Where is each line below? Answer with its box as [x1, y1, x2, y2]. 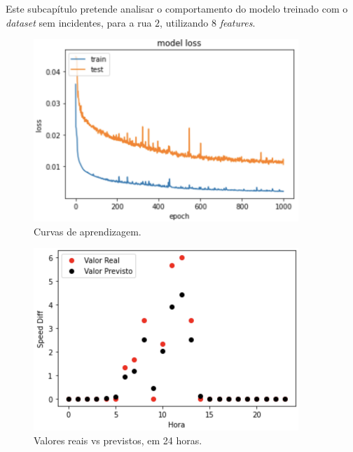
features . [219, 15, 256, 29]
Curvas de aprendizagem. [34, 224, 141, 238]
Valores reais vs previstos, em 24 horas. [34, 433, 202, 448]
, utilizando [160, 15, 209, 29]
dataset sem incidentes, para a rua [6, 15, 152, 29]
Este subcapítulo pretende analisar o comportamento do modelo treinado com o [6, 1, 348, 15]
